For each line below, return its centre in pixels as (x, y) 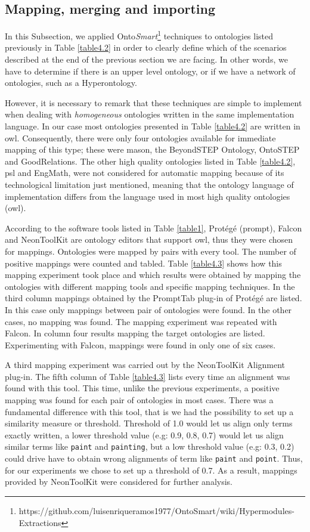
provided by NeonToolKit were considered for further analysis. (119, 482)
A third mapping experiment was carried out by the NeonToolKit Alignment (145, 365)
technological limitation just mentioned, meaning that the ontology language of (149, 184)
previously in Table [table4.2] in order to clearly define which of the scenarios (146, 47)
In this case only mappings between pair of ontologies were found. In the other (148, 309)
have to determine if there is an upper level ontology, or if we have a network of (150, 71)
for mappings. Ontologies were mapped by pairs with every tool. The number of (151, 251)
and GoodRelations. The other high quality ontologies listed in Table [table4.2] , (150, 161)
